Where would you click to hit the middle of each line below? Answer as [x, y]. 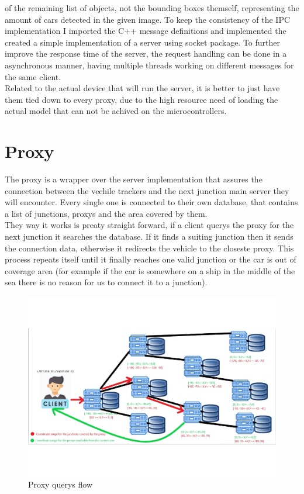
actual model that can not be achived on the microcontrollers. [116, 111]
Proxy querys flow [61, 484]
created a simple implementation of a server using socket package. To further [143, 42]
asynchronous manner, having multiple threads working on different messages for [149, 65]
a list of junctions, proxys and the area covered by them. [106, 213]
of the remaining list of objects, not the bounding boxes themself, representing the [152, 8]
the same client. [33, 76]
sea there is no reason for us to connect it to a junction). [106, 282]
